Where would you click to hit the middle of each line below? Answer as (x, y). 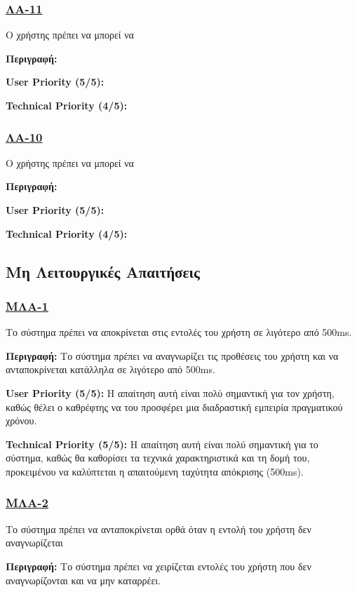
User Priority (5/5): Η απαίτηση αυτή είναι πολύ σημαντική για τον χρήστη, (170, 392)
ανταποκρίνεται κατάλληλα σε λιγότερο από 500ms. (110, 369)
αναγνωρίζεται (34, 543)
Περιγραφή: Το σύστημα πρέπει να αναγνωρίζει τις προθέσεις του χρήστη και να (172, 355)
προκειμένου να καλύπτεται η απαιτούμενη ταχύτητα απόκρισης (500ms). (155, 471)
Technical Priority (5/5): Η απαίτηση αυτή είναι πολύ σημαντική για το (162, 444)
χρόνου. (21, 421)
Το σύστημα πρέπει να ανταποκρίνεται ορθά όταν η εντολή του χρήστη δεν (159, 529)
